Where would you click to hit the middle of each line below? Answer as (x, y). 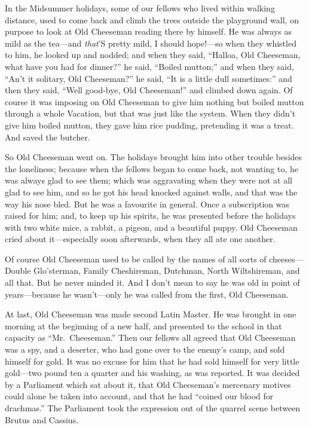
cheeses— (286, 259)
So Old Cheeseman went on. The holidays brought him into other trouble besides (154, 157)
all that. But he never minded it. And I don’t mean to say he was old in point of (152, 282)
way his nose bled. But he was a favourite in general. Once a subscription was (147, 204)
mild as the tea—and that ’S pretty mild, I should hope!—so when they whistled (151, 43)
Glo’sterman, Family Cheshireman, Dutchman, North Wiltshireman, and (167, 270)
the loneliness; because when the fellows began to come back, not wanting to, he (152, 168)
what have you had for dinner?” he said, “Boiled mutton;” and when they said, (149, 66)
